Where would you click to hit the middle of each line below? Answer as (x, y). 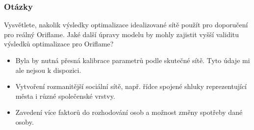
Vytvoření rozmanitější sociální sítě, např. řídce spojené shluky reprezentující (131, 86)
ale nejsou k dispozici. (48, 70)
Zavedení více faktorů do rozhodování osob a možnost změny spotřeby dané (129, 112)
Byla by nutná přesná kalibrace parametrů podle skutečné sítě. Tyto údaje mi (133, 60)
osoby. (25, 121)
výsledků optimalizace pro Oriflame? (59, 44)
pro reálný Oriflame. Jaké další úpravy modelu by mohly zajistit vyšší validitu (122, 34)
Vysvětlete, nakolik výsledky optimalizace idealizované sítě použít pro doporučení (126, 25)
